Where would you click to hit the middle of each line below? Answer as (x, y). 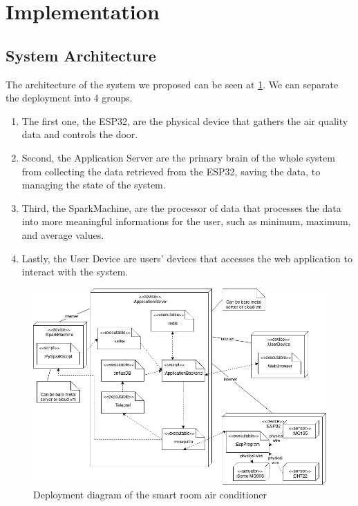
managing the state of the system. (94, 185)
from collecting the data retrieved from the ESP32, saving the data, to (171, 171)
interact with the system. (75, 272)
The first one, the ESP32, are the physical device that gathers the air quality (185, 120)
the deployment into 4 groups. (69, 98)
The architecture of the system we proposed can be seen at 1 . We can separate (172, 84)
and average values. (63, 234)
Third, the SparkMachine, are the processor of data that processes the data (181, 207)
